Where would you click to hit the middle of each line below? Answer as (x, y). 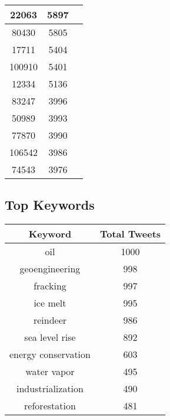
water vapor (50, 372)
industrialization (50, 389)
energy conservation (50, 354)
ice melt (50, 303)
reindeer (50, 320)
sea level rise (50, 337)
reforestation (50, 406)
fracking (50, 286)
